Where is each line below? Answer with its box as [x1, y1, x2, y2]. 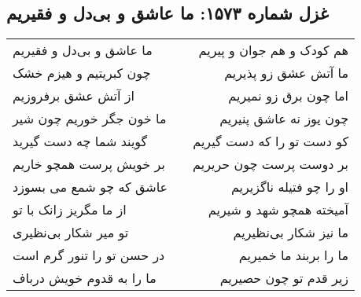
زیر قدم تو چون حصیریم [219, 269, 349, 288]
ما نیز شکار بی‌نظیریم [233, 223, 349, 242]
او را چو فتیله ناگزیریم [230, 178, 349, 196]
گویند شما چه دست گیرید [13, 132, 148, 151]
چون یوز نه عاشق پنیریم [219, 109, 349, 128]
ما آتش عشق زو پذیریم [224, 64, 349, 82]
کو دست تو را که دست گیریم [193, 132, 349, 151]
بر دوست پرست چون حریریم [193, 155, 349, 174]
